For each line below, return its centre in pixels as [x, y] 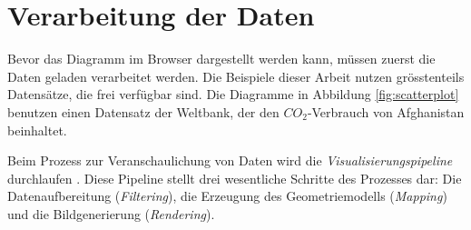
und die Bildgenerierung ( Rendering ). [111, 213]
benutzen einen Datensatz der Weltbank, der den [143, 111]
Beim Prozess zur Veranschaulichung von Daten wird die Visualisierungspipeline [230, 160]
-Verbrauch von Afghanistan [386, 111]
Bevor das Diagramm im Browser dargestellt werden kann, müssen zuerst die [221, 59]
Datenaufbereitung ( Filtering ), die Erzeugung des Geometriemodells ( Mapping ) [227, 196]
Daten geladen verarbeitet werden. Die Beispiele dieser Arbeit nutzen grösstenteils [236, 76]
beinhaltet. [37, 130]
